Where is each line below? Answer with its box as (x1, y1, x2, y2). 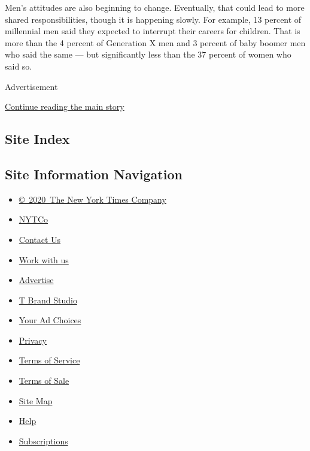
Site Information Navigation (5, 164, 183, 183)
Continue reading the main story (5, 100, 124, 113)
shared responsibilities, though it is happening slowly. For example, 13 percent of (5, 13, 302, 25)
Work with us (19, 253, 69, 266)
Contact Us (19, 233, 61, 245)
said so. (5, 59, 32, 72)
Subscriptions (19, 434, 68, 447)
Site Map (19, 394, 53, 407)
